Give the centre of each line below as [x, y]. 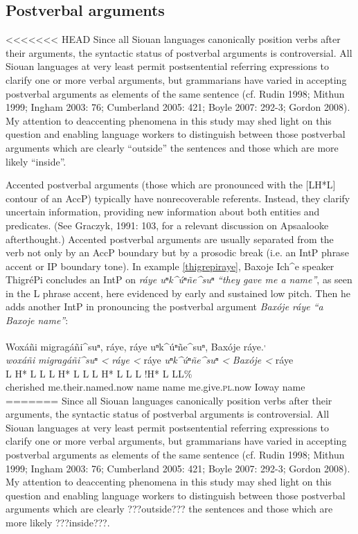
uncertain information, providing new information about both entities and [163, 212]
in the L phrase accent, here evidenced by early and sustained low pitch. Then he [178, 293]
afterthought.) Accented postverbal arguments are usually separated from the [170, 239]
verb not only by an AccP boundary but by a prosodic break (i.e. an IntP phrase [177, 252]
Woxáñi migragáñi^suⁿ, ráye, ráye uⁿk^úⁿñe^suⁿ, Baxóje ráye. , [136, 345]
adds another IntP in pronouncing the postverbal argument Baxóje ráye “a [164, 306]
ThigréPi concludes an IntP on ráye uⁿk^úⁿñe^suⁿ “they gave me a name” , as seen [179, 279]
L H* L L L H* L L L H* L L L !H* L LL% [99, 373]
